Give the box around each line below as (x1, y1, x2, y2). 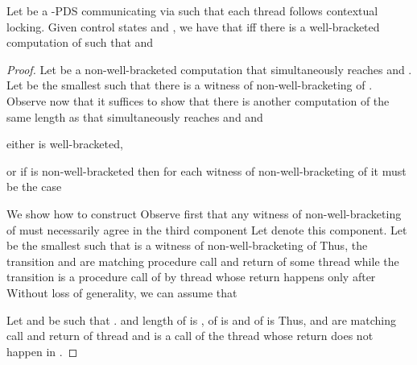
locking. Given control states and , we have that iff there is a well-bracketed (6, 18, 380, 35)
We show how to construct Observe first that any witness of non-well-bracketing (6, 205, 402, 222)
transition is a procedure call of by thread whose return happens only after (6, 268, 376, 285)
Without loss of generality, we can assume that (6, 284, 237, 301)
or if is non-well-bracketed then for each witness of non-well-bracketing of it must (6, 162, 407, 179)
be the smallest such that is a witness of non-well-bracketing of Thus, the (6, 237, 368, 254)
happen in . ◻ (6, 342, 78, 359)
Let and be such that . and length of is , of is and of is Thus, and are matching (6, 311, 397, 328)
